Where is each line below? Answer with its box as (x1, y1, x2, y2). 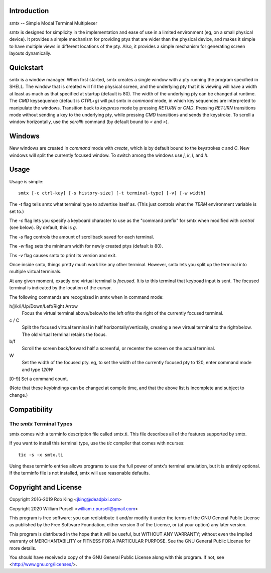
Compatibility (9, 405, 53, 414)
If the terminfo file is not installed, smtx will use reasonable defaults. (9, 470, 150, 476)
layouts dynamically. (9, 50, 52, 56)
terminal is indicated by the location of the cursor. (9, 285, 112, 291)
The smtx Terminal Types (9, 420, 73, 427)
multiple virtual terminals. (9, 269, 62, 275)
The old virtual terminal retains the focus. (22, 331, 107, 337)
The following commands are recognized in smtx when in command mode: (9, 294, 164, 300)
